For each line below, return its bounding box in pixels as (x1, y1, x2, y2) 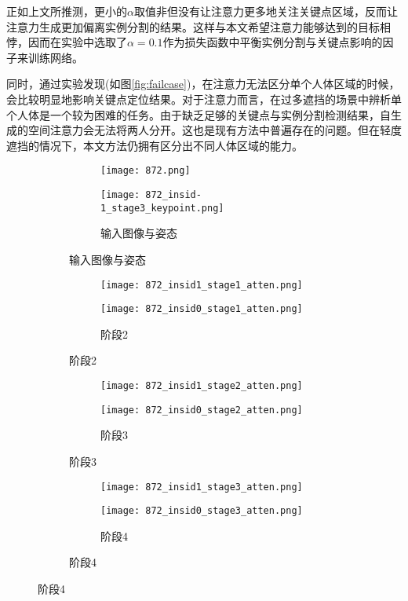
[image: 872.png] (100, 165, 191, 177)
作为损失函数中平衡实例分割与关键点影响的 (162, 34, 383, 50)
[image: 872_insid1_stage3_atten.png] (100, 481, 303, 493)
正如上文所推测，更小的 (6, 3, 127, 19)
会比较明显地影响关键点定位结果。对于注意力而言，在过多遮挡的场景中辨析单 (6, 90, 402, 107)
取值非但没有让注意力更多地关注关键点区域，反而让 (133, 3, 398, 19)
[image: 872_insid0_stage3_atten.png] (100, 505, 303, 517)
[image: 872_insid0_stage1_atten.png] (100, 303, 303, 315)
